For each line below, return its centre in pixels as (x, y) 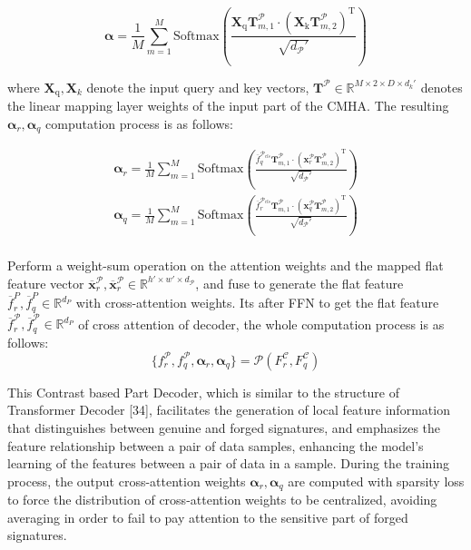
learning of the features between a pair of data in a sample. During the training (229, 463)
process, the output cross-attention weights (127, 481)
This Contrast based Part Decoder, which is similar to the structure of (203, 392)
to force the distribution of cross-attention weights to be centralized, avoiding (222, 500)
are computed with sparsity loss (376, 481)
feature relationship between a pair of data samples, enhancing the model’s (216, 445)
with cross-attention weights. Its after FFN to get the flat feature (257, 303)
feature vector (46, 283)
